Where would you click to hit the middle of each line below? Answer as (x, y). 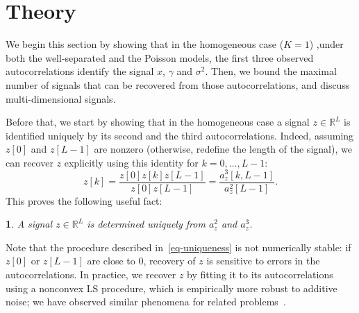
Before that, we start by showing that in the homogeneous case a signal (158, 122)
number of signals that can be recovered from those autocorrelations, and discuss (178, 84)
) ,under (326, 44)
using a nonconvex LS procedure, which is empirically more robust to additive (172, 288)
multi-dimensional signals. (61, 98)
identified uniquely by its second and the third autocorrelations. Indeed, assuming (180, 135)
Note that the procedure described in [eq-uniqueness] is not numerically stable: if (178, 247)
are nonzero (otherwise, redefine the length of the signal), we (223, 149)
